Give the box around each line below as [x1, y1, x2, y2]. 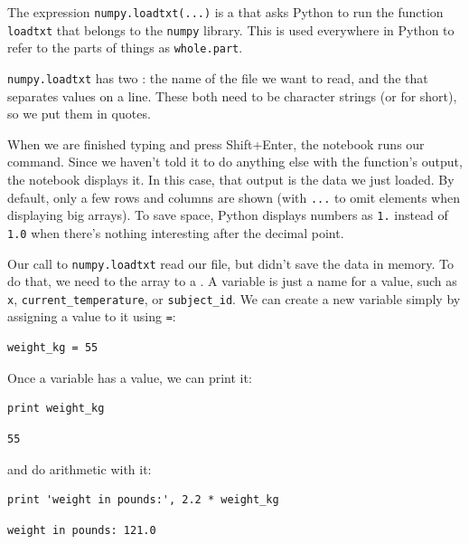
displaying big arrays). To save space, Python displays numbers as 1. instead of [7, 205, 448, 224]
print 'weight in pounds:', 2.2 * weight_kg [7, 493, 279, 507]
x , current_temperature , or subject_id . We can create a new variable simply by [7, 289, 461, 308]
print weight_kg [7, 402, 105, 415]
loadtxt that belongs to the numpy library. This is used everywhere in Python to [7, 20, 455, 39]
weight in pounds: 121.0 [7, 523, 156, 537]
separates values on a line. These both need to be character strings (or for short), [7, 86, 457, 105]
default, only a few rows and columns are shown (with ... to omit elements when [7, 187, 460, 206]
